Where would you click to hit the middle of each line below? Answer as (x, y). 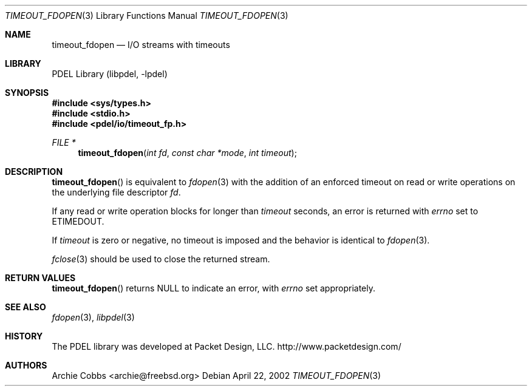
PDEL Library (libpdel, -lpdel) (110, 74)
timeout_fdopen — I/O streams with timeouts (141, 45)
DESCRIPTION (34, 172)
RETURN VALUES (40, 278)
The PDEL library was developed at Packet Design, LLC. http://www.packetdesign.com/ (227, 346)
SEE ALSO (26, 307)
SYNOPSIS (27, 93)
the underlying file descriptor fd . (116, 192)
